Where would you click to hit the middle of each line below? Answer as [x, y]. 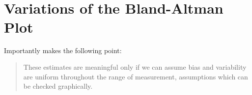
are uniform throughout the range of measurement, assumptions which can [136, 76]
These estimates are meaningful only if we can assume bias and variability [135, 66]
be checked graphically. [58, 86]
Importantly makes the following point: [63, 50]
